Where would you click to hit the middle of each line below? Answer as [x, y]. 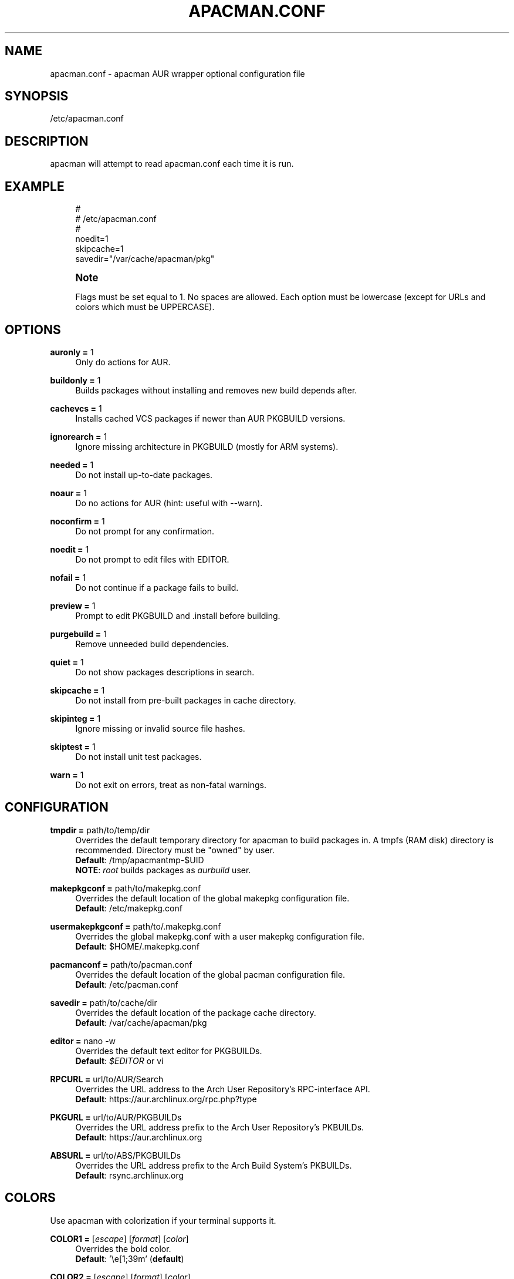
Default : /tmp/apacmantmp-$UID [140, 860]
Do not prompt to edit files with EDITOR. [152, 559]
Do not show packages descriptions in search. [165, 672]
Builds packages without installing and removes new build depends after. [216, 390]
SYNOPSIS [37, 96]
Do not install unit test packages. [138, 756]
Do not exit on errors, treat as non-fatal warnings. [171, 785]
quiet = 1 [67, 662]
